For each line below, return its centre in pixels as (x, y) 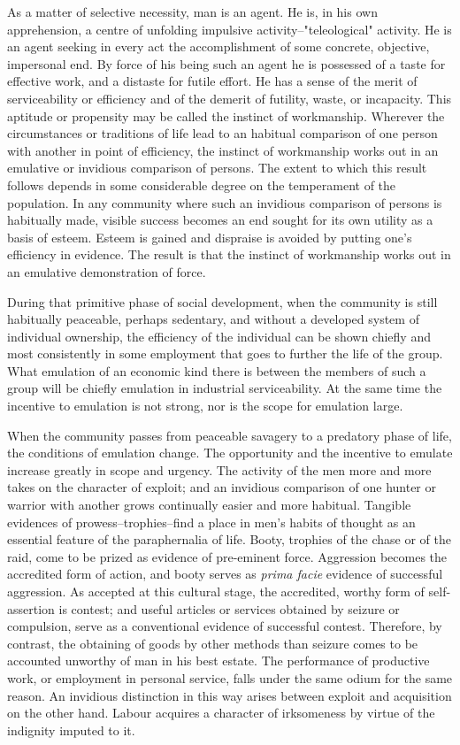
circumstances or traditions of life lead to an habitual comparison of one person (222, 133)
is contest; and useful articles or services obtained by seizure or (229, 608)
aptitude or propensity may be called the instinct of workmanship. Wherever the (226, 115)
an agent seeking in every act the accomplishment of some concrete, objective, (218, 46)
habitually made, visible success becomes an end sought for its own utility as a (220, 220)
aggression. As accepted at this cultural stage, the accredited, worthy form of (216, 591)
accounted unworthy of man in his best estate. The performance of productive (218, 661)
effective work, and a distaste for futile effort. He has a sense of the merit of (212, 81)
